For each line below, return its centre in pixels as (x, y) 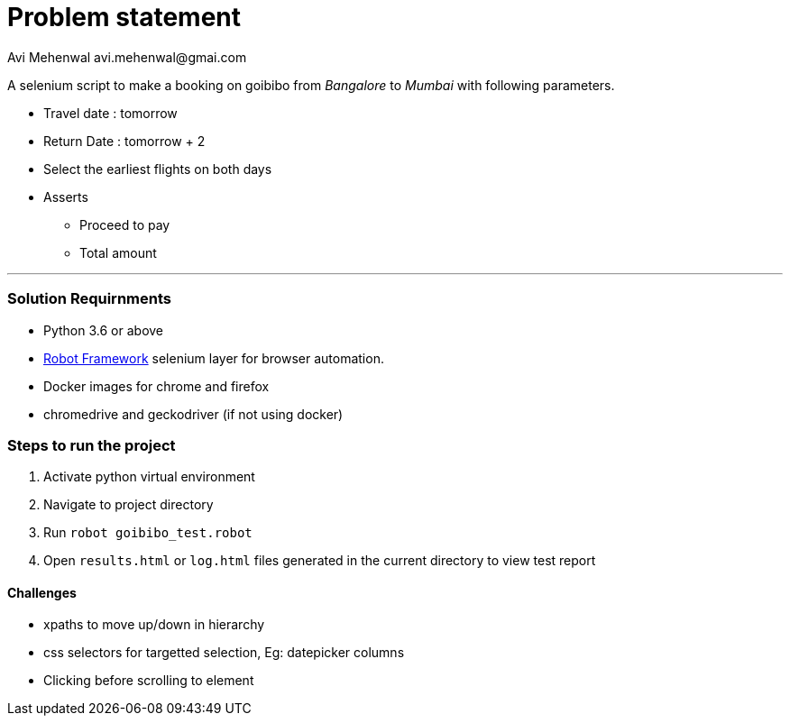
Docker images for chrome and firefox (156, 386)
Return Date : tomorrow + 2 (124, 141)
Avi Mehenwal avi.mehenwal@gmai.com (127, 57)
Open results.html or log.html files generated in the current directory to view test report (320, 561)
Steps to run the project (92, 445)
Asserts (66, 197)
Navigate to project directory (129, 505)
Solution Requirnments (89, 299)
